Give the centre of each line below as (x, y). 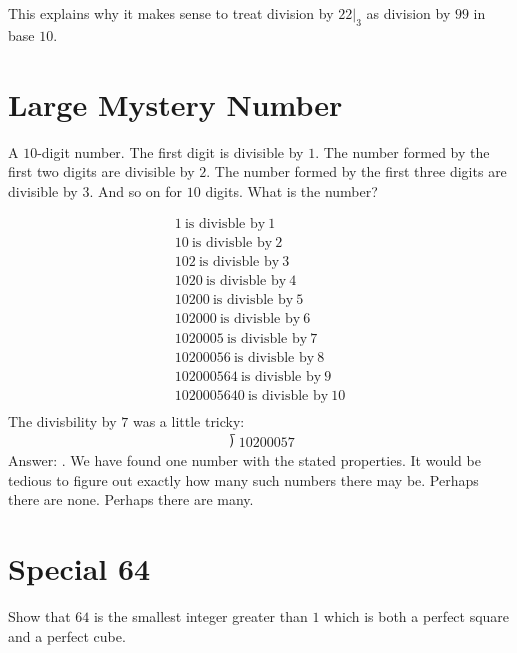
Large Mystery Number (175, 103)
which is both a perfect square (417, 616)
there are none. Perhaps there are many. (131, 499)
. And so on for (136, 190)
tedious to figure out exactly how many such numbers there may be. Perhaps (243, 479)
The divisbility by (62, 420)
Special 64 (79, 568)
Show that (39, 616)
